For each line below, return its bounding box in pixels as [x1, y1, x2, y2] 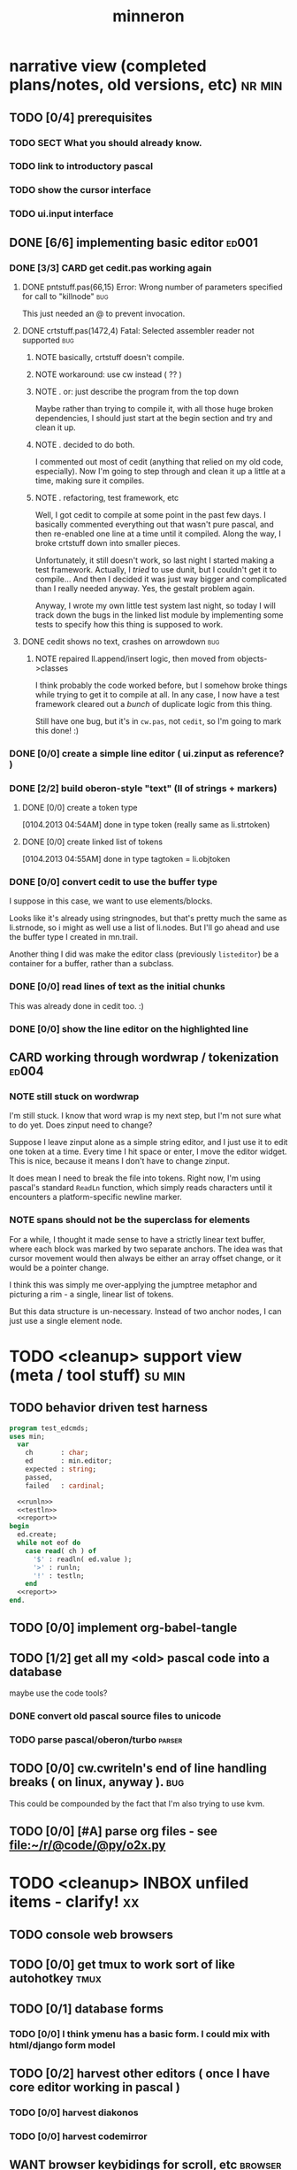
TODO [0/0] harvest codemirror [9, 2130, 148, 2143]
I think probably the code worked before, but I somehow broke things [34, 680, 288, 690]
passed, [25, 1473, 53, 1481]
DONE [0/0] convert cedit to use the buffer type [9, 876, 218, 889]
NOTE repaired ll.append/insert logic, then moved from [34, 653, 236, 664]
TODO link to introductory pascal [9, 160, 153, 173]
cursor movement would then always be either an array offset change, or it [9, 1252, 281, 1263]
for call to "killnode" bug [21, 290, 109, 302]
